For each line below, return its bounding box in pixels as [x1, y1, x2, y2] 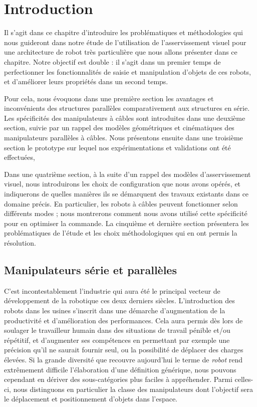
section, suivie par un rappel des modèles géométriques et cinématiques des [4, 122, 234, 133]
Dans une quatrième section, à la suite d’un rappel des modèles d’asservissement [4, 168, 251, 179]
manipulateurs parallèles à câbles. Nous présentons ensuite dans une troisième [4, 132, 243, 143]
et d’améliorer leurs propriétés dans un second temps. [4, 76, 168, 87]
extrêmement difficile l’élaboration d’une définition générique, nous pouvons [4, 364, 236, 374]
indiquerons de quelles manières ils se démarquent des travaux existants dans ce [4, 188, 249, 199]
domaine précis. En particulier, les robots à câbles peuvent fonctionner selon [4, 198, 238, 209]
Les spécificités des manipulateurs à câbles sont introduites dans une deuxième [4, 112, 245, 123]
